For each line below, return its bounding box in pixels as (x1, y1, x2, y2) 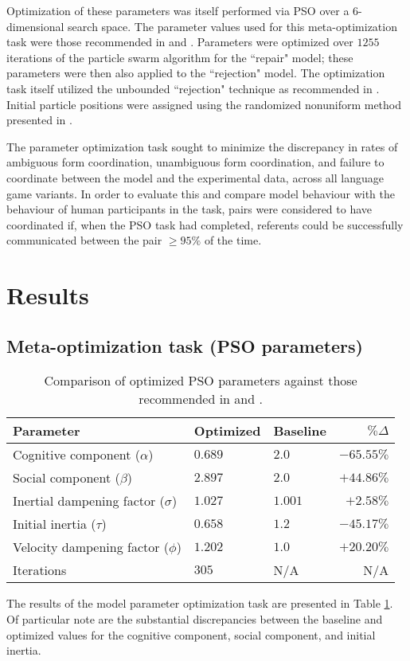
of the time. (204, 232, 262, 248)
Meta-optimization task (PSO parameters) (6, 333, 363, 358)
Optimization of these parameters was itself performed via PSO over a (6, 2, 349, 18)
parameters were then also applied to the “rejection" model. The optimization (6, 65, 385, 81)
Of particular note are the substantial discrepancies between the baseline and (6, 611, 383, 628)
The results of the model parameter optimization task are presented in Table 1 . (6, 595, 393, 612)
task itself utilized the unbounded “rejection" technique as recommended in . (6, 80, 380, 96)
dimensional (6, 18, 64, 34)
